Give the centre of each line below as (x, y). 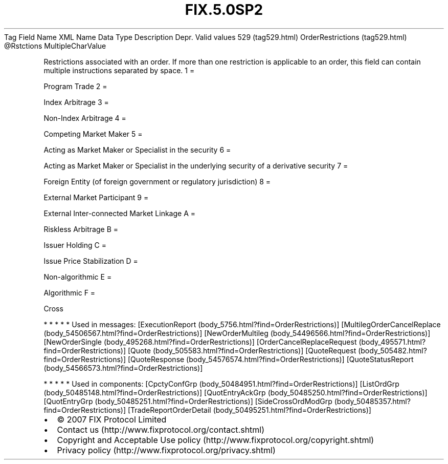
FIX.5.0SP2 (224, 10)
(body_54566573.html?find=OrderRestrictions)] (123, 368)
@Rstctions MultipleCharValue (55, 46)
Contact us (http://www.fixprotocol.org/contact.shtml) (161, 429)
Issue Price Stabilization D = (91, 261)
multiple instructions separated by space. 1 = (119, 70)
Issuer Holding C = (75, 245)
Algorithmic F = (70, 292)
